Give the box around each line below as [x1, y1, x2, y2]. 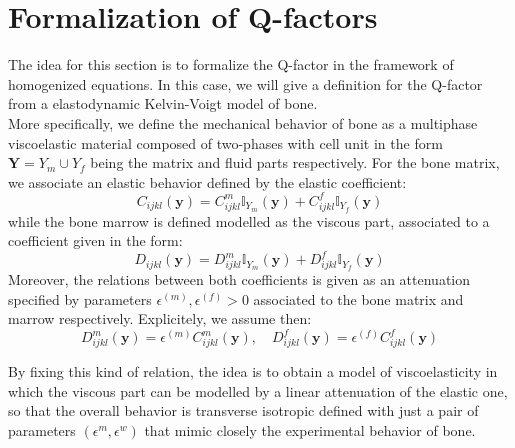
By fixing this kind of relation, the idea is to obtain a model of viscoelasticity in [8, 361, 498, 382]
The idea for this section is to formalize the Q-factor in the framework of [8, 54, 454, 75]
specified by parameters [8, 288, 152, 309]
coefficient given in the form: [8, 230, 183, 251]
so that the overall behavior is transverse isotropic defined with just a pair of [8, 400, 479, 421]
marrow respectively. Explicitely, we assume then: [8, 308, 312, 329]
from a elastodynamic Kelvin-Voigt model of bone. [8, 93, 318, 114]
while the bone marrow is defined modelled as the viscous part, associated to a [8, 210, 490, 231]
